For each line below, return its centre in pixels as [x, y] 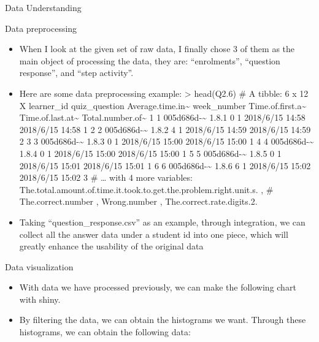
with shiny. [40, 299]
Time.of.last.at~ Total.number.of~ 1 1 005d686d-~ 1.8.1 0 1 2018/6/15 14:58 [162, 117]
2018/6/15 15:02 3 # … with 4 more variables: [106, 177]
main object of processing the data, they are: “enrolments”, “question [150, 60]
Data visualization [39, 266]
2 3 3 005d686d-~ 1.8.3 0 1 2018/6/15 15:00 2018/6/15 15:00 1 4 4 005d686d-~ [167, 141]
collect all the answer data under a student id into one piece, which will [154, 234]
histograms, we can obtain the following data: [105, 332]
